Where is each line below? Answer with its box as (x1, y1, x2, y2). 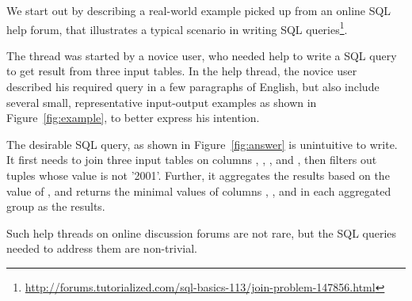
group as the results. (6, 198, 105, 215)
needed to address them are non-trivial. (6, 240, 197, 257)
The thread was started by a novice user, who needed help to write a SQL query (6, 47, 397, 63)
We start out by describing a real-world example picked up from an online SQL (6, 2, 391, 18)
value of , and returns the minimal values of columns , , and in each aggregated (6, 182, 391, 199)
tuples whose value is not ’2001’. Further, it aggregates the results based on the (6, 167, 390, 183)
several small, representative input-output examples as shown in (6, 93, 317, 110)
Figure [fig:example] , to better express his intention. (6, 109, 260, 126)
